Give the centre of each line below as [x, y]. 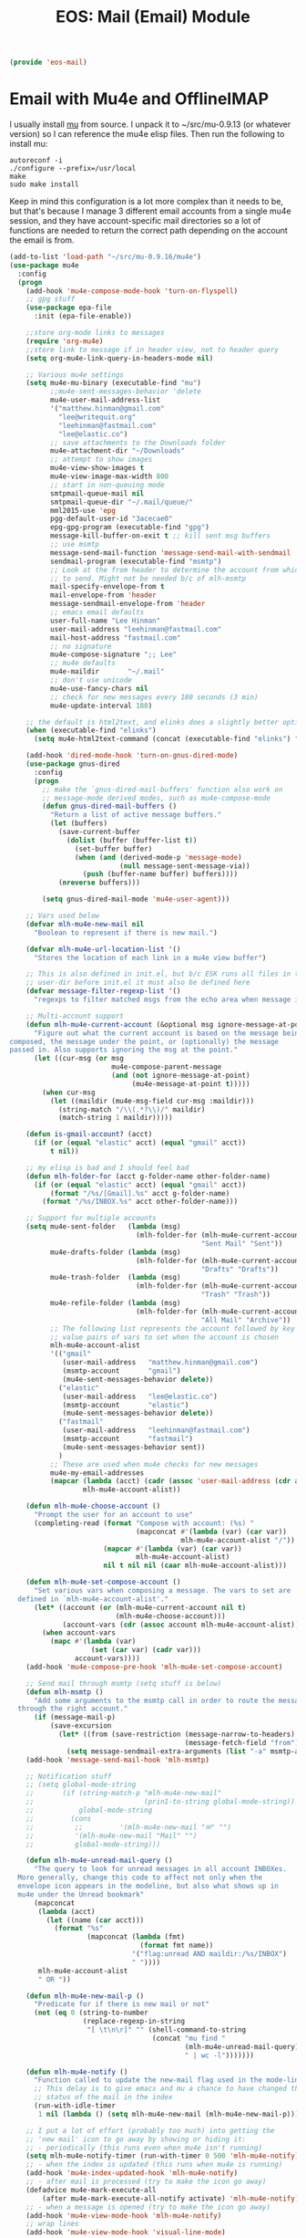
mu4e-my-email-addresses [97, 1473]
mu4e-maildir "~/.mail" [107, 672]
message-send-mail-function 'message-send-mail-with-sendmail [170, 553]
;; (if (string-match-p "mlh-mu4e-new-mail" [124, 1794]
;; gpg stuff [51, 299]
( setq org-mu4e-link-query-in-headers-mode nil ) [120, 358]
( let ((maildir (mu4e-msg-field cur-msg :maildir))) [152, 1101]
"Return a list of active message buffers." [136, 815]
